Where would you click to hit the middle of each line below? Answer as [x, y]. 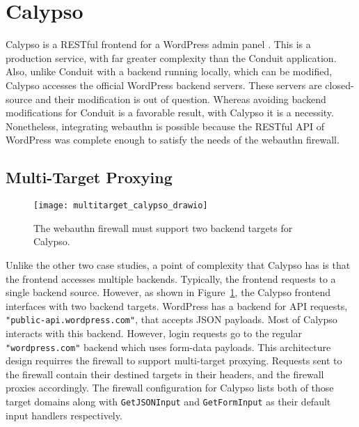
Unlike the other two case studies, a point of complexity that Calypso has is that [178, 264]
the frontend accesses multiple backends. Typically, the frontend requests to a [171, 278]
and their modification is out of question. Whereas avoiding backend [181, 99]
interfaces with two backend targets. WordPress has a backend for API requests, [177, 305]
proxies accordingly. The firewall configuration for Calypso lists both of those [170, 388]
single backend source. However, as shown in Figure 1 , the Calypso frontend [168, 292]
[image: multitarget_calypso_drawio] [121, 206]
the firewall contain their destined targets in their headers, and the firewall [165, 374]
